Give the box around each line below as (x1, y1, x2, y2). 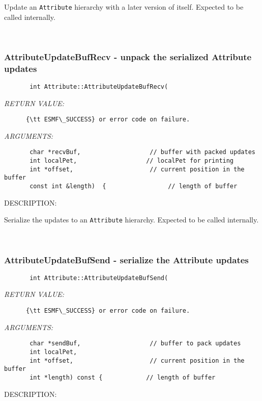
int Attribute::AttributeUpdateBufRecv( (30, 83, 168, 90)
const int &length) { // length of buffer (30, 183, 238, 190)
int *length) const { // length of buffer (30, 373, 216, 381)
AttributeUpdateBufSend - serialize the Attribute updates (4, 253, 249, 266)
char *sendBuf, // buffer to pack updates (30, 340, 241, 347)
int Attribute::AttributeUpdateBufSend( (30, 274, 168, 282)
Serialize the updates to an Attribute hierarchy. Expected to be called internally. (4, 214, 259, 225)
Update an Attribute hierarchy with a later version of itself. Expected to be (4, 2, 244, 12)
